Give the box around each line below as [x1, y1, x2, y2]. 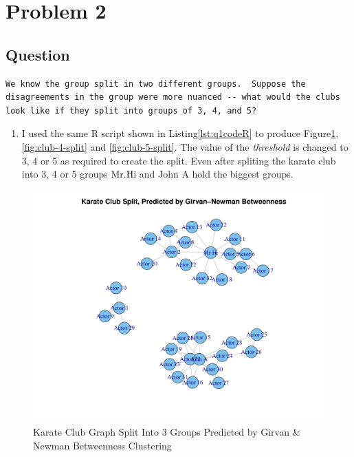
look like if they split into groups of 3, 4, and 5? [5, 105, 257, 116]
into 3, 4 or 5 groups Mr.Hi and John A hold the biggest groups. [21, 167, 294, 181]
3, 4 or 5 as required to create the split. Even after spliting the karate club [21, 153, 336, 167]
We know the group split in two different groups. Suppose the [5, 78, 306, 89]
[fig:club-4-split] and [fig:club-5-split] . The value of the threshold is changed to [21, 139, 349, 153]
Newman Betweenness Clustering [33, 438, 172, 452]
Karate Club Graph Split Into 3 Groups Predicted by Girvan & [33, 425, 300, 439]
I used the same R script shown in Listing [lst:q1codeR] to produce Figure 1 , [21, 126, 339, 140]
